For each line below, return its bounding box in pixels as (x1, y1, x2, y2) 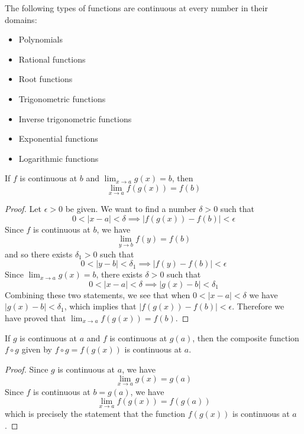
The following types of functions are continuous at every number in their (5, 2, 268, 14)
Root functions (18, 73, 73, 85)
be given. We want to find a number (65, 203, 196, 215)
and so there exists (5, 247, 73, 260)
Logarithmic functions (18, 152, 99, 164)
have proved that (5, 311, 66, 324)
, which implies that (64, 300, 137, 312)
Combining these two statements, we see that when (5, 288, 190, 301)
